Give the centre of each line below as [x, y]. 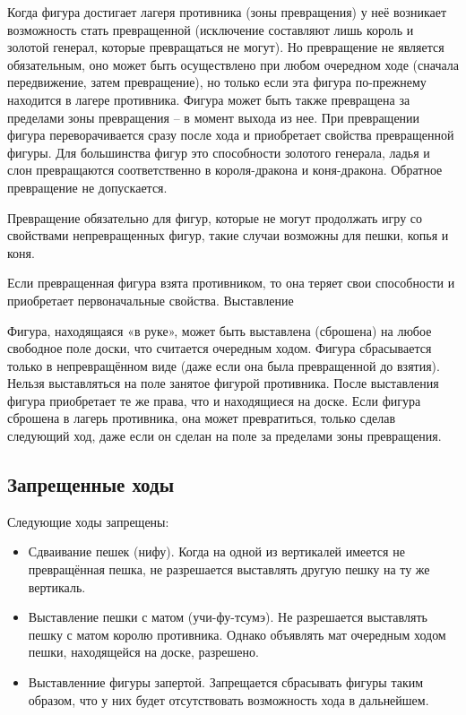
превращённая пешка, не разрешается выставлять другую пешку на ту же [229, 569]
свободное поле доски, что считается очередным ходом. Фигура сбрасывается [220, 348]
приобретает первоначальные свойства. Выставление [151, 300]
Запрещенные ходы [91, 484]
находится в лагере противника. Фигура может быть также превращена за [209, 99]
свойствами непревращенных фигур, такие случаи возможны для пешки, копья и [228, 235]
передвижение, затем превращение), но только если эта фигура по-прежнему [217, 82]
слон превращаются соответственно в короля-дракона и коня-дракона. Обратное [225, 170]
